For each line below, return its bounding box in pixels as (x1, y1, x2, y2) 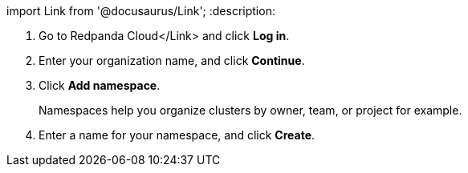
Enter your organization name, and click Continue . (39, 54, 305, 67)
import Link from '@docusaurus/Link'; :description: (6, 4, 275, 18)
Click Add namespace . (39, 78, 161, 92)
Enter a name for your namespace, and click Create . (39, 128, 315, 142)
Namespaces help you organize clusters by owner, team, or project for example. (39, 103, 462, 117)
